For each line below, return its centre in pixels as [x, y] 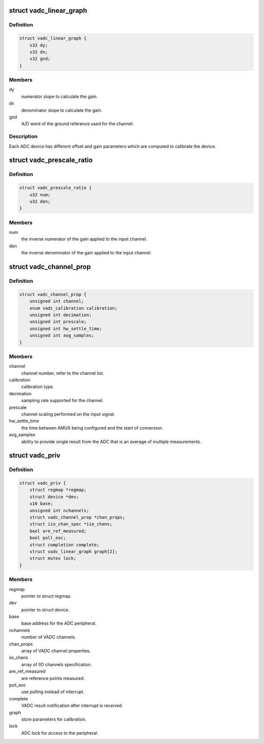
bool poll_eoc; [48, 538]
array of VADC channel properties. [56, 651]
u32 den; [40, 201]
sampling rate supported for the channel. [62, 401]
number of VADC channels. [49, 637]
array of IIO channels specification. [57, 664]
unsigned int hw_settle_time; [66, 328]
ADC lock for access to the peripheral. [60, 733]
